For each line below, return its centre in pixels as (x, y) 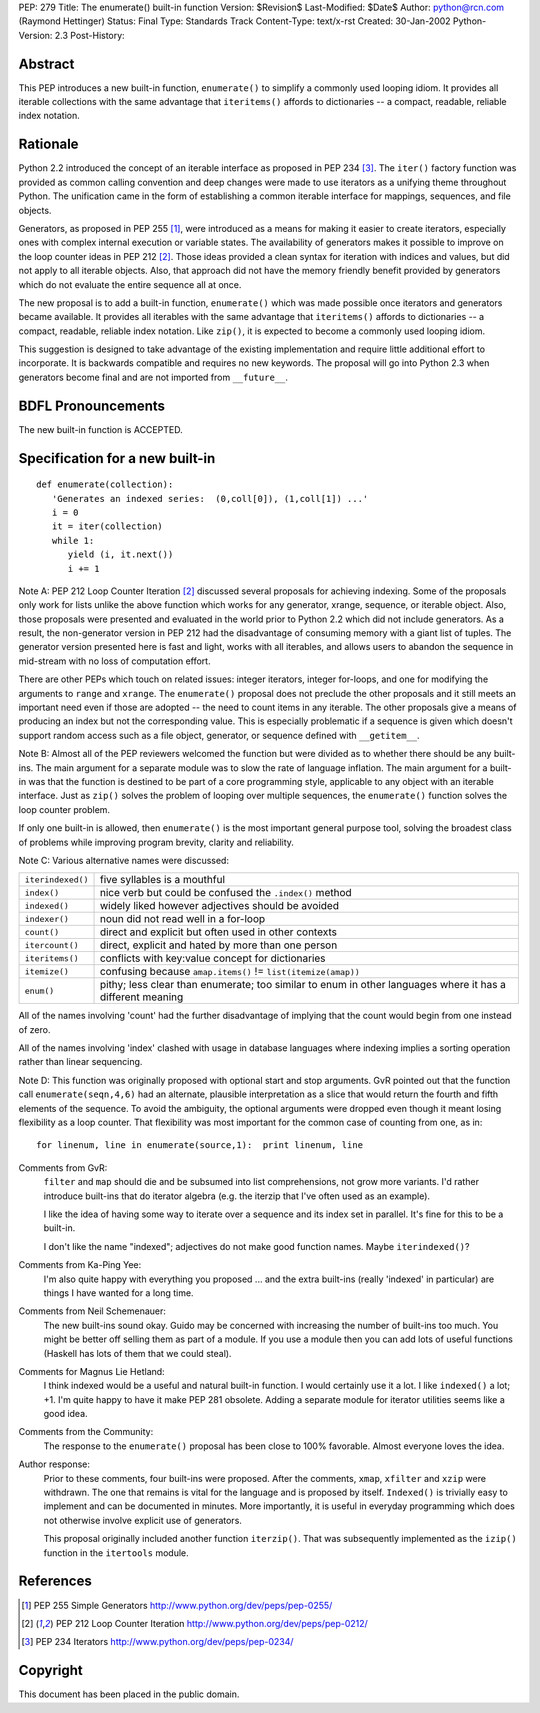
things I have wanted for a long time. (118, 1292)
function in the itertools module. (116, 1552)
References (55, 1581)
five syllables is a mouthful (162, 880)
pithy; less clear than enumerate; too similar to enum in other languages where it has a (303, 985)
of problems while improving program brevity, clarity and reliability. (156, 842)
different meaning (141, 997)
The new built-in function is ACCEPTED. (101, 429)
